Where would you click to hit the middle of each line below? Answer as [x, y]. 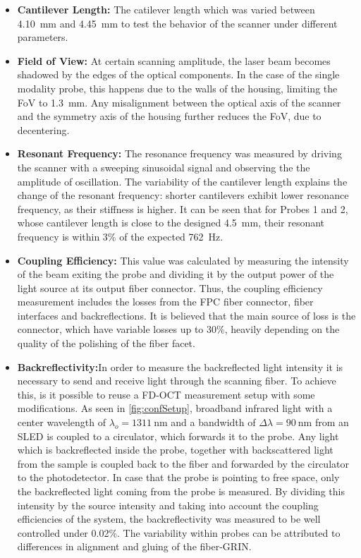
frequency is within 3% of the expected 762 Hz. [120, 236]
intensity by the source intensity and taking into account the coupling [168, 505]
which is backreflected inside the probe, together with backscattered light [175, 450]
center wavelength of [62, 422]
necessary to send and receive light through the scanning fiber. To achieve [177, 381]
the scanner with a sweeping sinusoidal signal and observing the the [164, 167]
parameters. [43, 37]
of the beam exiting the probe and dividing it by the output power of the [176, 274]
